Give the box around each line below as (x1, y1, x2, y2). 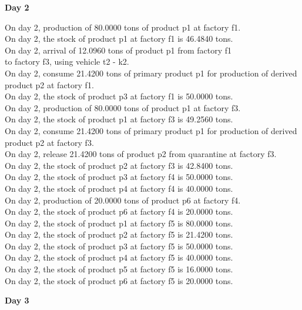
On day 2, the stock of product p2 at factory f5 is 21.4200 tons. (5, 228, 233, 241)
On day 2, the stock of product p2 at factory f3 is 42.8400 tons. (5, 159, 233, 171)
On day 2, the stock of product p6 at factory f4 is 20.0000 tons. (5, 205, 233, 218)
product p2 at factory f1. (5, 78, 94, 91)
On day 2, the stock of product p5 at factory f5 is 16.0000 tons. (5, 263, 233, 275)
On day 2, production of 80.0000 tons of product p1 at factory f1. (5, 21, 241, 33)
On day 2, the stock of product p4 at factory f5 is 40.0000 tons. (5, 251, 233, 264)
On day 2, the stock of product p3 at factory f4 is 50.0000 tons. (5, 171, 233, 183)
